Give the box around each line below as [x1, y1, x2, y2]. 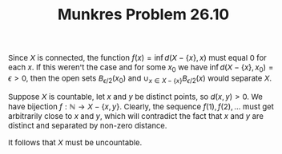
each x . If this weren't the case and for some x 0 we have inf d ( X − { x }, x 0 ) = [8, 62, 274, 74]
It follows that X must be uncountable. [8, 137, 143, 148]
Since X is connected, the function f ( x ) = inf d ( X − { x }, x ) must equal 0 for [8, 53, 267, 63]
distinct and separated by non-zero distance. [8, 120, 167, 131]
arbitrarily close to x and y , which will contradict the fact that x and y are [8, 111, 264, 121]
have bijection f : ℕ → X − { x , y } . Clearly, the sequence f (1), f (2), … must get [8, 101, 275, 112]
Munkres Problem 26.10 [57, 5, 230, 23]
